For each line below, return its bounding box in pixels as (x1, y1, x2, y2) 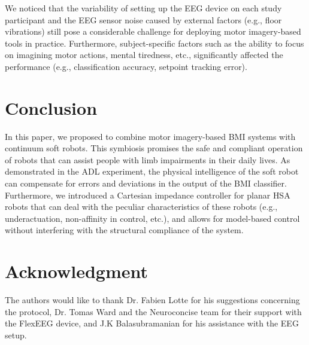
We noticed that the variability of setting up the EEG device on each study (5, 2, 282, 14)
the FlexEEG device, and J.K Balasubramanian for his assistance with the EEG (5, 317, 299, 329)
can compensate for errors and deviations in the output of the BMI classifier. (5, 177, 287, 190)
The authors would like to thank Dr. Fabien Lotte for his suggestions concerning (5, 294, 300, 306)
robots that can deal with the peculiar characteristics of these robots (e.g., (5, 200, 278, 213)
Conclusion (5, 95, 98, 120)
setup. (5, 328, 27, 341)
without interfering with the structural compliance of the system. (5, 224, 244, 236)
